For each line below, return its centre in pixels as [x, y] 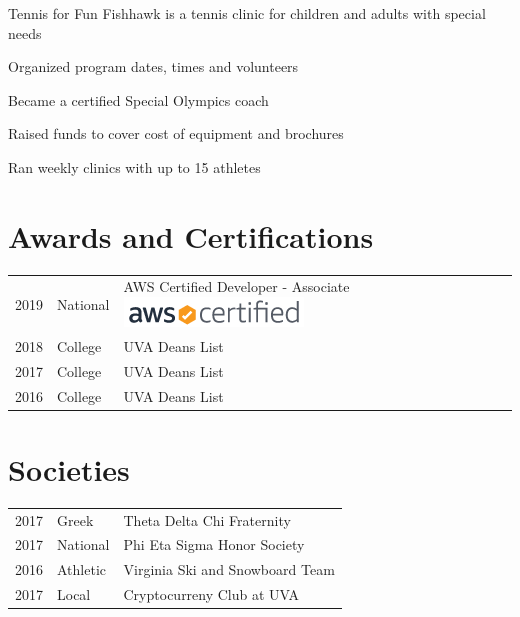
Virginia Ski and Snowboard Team [229, 569]
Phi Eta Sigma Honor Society [214, 544]
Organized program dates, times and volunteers [153, 66]
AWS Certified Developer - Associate [236, 286]
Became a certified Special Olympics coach [138, 99]
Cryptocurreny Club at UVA [211, 594]
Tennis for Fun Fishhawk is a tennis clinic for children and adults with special [247, 13]
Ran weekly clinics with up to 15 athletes [134, 166]
